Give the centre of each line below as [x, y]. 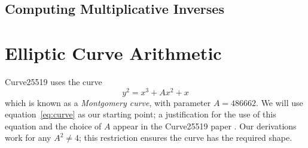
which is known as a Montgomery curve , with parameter [108, 102]
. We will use [280, 102]
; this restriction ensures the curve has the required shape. [185, 138]
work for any [28, 138]
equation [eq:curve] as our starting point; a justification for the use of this [141, 114]
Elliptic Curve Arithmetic [113, 52]
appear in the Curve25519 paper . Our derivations [205, 126]
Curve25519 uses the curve [54, 81]
